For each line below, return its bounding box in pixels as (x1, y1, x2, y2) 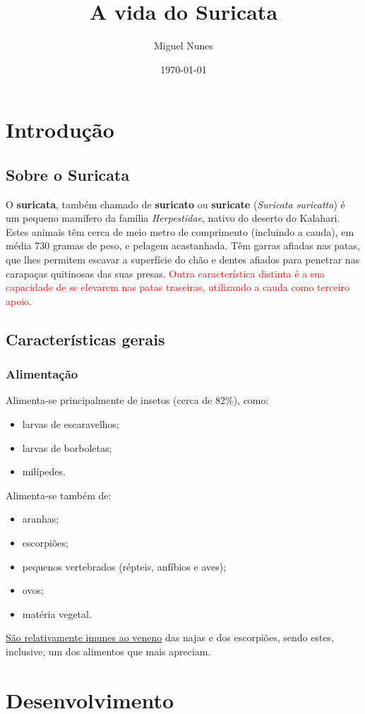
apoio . (6, 293, 32, 308)
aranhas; (22, 511, 59, 526)
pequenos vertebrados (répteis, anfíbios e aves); (22, 559, 227, 573)
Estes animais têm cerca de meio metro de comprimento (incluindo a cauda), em (6, 224, 354, 239)
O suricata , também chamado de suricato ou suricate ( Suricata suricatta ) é (6, 196, 345, 211)
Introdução (6, 115, 114, 144)
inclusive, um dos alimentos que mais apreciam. (6, 643, 211, 658)
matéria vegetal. (22, 606, 92, 621)
